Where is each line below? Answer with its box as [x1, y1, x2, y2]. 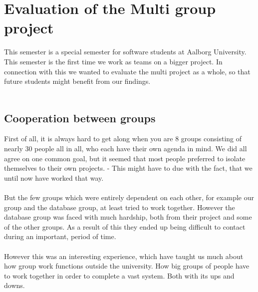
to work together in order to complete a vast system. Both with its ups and [4, 270, 235, 281]
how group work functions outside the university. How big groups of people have [4, 261, 250, 271]
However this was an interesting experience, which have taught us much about [4, 251, 244, 261]
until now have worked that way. [4, 172, 104, 183]
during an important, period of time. [4, 231, 116, 242]
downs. [4, 280, 25, 291]
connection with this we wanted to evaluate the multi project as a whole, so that [4, 66, 251, 76]
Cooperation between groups [4, 110, 156, 125]
